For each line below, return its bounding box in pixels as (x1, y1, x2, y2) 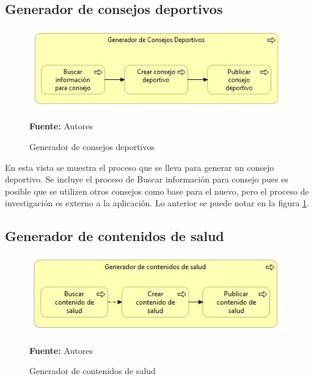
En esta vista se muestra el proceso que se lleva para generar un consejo (5, 161, 274, 173)
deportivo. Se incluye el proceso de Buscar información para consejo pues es (5, 173, 288, 186)
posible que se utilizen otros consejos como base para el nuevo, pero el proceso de (5, 184, 309, 197)
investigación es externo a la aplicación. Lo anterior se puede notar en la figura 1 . (5, 197, 310, 209)
